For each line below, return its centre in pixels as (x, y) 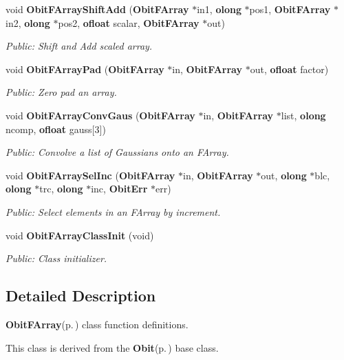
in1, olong (219, 9)
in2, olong (28, 22)
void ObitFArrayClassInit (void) (80, 235)
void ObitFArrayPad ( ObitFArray (85, 69)
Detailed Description (81, 296)
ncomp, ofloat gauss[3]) (56, 129)
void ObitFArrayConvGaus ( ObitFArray (100, 115)
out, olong (284, 175)
